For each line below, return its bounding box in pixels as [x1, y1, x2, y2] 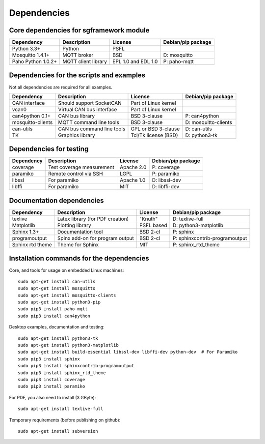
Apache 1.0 [119, 177, 146, 184]
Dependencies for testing [9, 145, 89, 153]
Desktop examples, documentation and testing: [9, 324, 105, 330]
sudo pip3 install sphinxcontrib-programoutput [18, 363, 134, 369]
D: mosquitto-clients [185, 118, 233, 125]
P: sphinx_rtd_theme [172, 241, 220, 248]
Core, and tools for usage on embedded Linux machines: [9, 267, 124, 273]
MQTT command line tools [58, 118, 120, 125]
